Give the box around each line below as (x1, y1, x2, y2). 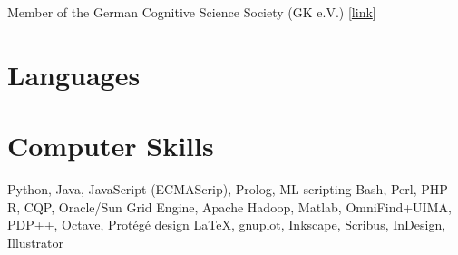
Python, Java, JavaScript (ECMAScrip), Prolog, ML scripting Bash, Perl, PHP (7, 180, 448, 199)
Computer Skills (7, 127, 214, 164)
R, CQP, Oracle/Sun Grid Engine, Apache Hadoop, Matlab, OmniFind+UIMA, (7, 197, 452, 216)
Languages (7, 55, 141, 93)
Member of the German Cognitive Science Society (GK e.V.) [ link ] (7, 3, 376, 21)
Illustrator (7, 232, 64, 251)
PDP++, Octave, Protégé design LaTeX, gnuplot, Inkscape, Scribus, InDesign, (7, 215, 446, 234)
